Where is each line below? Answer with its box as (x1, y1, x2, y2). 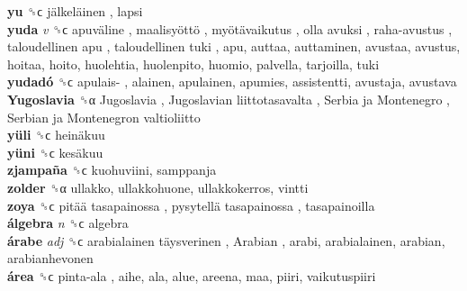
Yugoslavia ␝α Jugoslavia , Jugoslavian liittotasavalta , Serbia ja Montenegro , (7, 89, 450, 108)
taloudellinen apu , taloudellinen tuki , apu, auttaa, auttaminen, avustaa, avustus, (7, 37, 461, 56)
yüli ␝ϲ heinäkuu (7, 125, 105, 144)
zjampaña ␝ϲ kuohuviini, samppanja (7, 160, 217, 179)
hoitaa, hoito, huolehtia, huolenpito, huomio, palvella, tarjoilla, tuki (7, 54, 380, 73)
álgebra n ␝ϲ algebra (7, 214, 129, 232)
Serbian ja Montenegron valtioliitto (7, 107, 201, 126)
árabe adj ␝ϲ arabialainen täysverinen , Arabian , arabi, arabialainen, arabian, (7, 231, 445, 250)
